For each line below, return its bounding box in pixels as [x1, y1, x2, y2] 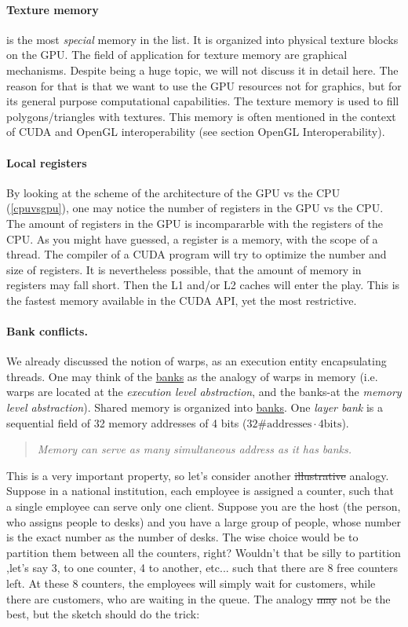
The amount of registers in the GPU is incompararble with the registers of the [6, 214, 384, 231]
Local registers [6, 154, 87, 170]
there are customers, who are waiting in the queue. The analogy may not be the [6, 590, 391, 607]
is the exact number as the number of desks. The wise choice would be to [6, 529, 359, 545]
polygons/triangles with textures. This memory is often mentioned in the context [6, 108, 396, 124]
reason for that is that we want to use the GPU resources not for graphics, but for [6, 77, 402, 93]
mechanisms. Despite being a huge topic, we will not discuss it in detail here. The [6, 61, 399, 78]
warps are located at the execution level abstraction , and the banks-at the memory [6, 383, 402, 400]
